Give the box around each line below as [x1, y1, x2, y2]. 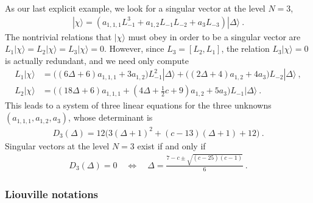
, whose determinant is [68, 111, 153, 124]
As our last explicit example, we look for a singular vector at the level [5, 2, 266, 14]
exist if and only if [137, 139, 206, 152]
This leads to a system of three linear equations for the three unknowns [5, 99, 272, 112]
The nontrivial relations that [5, 30, 112, 43]
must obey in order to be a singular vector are [128, 30, 301, 43]
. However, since [104, 42, 164, 55]
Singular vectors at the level [5, 139, 110, 152]
